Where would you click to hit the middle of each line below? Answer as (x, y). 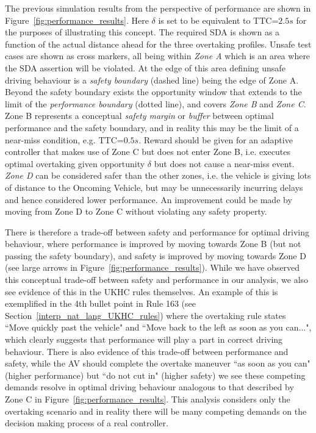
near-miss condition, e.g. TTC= (64, 139)
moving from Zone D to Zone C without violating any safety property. (136, 211)
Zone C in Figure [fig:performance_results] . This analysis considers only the (148, 399)
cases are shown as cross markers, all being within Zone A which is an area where (158, 56)
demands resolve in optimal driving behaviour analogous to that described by (149, 387)
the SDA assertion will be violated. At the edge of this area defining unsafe (145, 67)
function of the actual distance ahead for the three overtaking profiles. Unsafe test (158, 44)
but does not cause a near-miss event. (224, 163)
